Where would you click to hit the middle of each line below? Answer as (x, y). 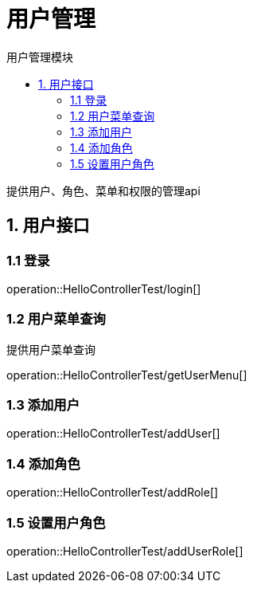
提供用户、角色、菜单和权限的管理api (103, 190)
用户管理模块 (40, 57)
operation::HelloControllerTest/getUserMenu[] (127, 375)
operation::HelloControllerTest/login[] (104, 289)
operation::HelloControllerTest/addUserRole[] (125, 551)
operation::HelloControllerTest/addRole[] (113, 493)
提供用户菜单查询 (51, 349)
